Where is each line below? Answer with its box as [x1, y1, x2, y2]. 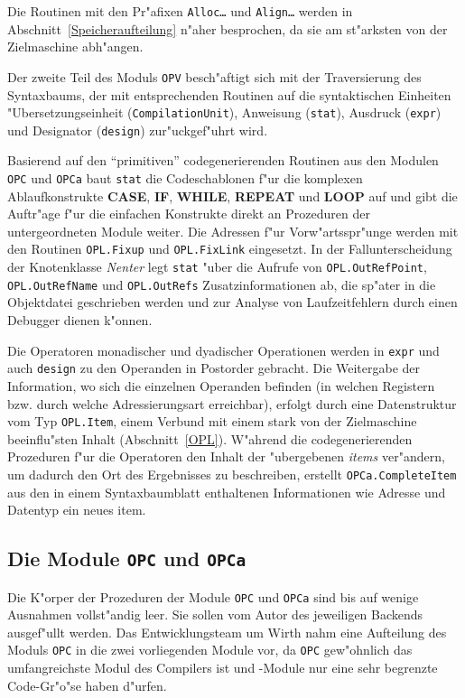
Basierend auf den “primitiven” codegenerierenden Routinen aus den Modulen [7, 151, 439, 170]
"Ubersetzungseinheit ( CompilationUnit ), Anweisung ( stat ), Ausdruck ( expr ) [7, 103, 442, 122]
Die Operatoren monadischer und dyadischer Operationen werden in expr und [7, 340, 440, 359]
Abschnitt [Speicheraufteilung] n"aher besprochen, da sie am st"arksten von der [7, 19, 448, 38]
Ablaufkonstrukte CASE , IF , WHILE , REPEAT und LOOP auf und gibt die [7, 186, 458, 205]
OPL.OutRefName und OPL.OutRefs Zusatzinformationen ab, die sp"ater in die [7, 275, 436, 293]
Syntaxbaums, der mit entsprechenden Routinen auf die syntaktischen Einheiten [7, 85, 451, 104]
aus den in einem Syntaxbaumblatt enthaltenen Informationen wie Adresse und [7, 482, 446, 501]
